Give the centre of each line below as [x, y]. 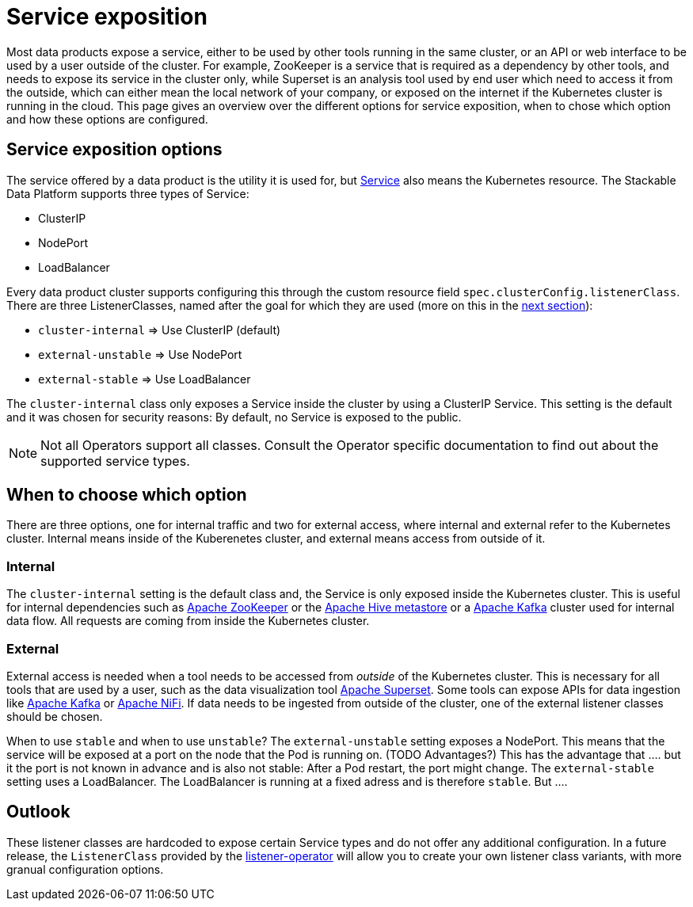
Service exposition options [114, 150]
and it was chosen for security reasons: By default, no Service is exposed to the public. [234, 417]
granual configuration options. [85, 869]
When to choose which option [127, 495]
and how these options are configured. [107, 119]
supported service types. [115, 461]
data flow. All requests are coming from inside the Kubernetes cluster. [188, 621]
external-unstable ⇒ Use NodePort [140, 354]
